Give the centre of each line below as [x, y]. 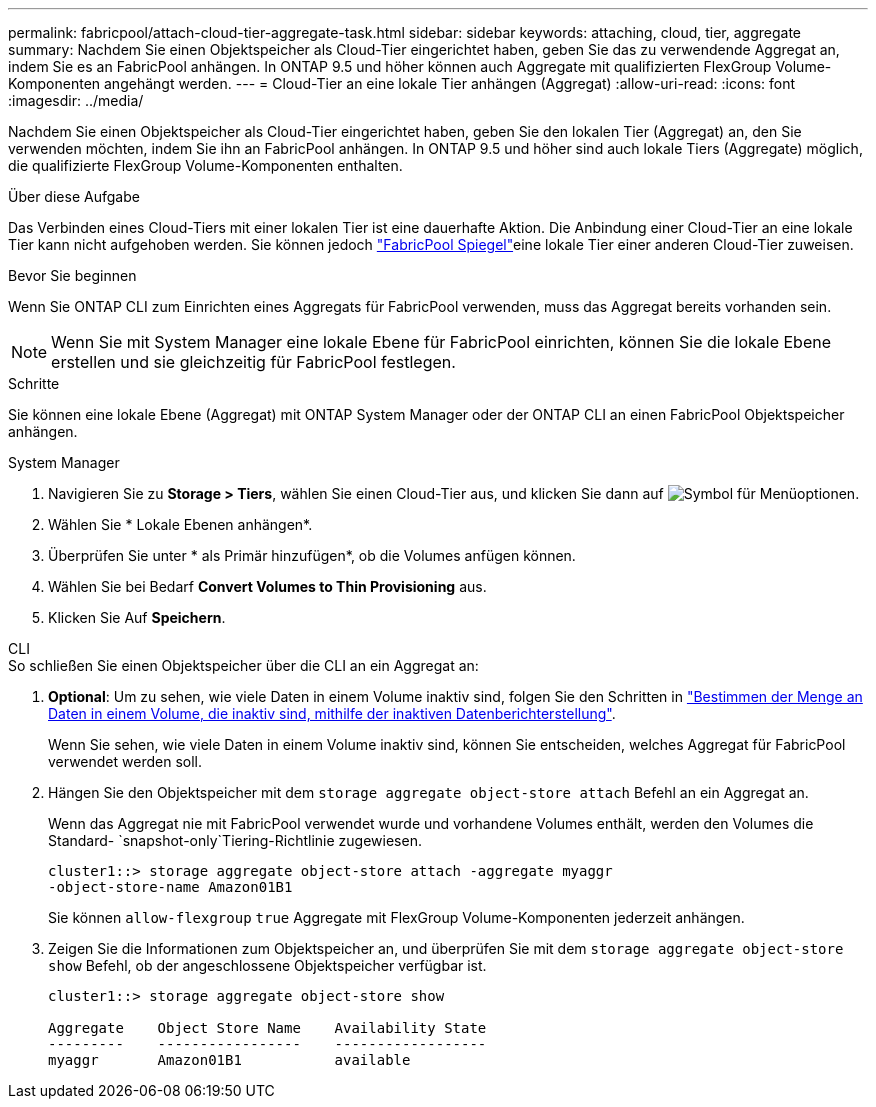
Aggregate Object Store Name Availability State [267, 1028]
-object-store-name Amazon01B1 [170, 887]
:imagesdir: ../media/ [76, 100]
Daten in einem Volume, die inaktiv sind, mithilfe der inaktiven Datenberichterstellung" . [332, 713]
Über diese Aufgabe [74, 196]
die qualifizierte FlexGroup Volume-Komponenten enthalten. [205, 165]
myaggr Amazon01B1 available [229, 1060]
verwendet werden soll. [125, 761]
